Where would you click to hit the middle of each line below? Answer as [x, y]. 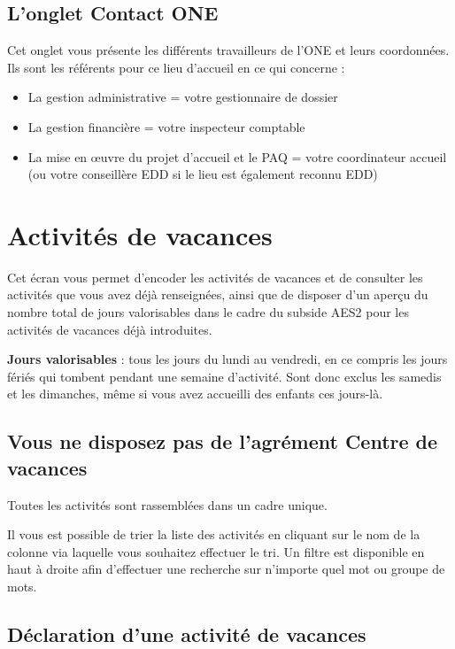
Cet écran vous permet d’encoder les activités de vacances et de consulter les [215, 277]
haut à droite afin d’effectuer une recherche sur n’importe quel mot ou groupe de [226, 569]
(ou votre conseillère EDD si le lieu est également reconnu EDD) [203, 174]
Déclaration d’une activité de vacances [187, 634]
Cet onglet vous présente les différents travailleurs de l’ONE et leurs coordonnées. [228, 50]
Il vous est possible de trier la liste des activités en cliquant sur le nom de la [214, 534]
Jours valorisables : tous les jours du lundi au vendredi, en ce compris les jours [227, 359]
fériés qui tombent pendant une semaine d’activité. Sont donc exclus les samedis [224, 376]
